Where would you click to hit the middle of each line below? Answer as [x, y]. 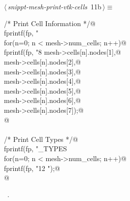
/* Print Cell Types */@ [41, 139]
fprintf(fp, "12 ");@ [32, 168]
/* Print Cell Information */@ [50, 23]
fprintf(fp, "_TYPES [35, 149]
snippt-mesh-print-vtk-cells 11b [54, 6]
